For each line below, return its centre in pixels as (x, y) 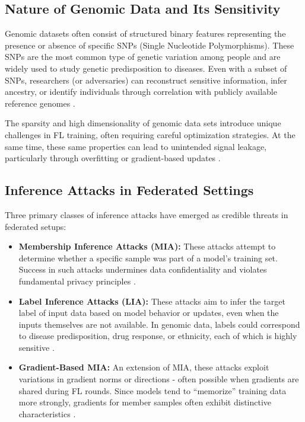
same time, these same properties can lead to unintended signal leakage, (136, 146)
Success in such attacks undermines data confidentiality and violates (143, 269)
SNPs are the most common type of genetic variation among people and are (143, 57)
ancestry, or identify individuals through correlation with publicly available (141, 92)
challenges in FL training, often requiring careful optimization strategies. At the (150, 134)
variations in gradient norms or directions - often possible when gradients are (159, 379)
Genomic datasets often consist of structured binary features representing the (145, 33)
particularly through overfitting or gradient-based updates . (113, 158)
